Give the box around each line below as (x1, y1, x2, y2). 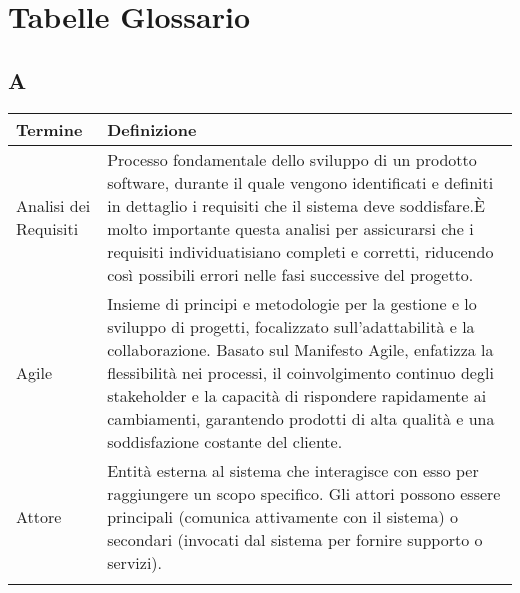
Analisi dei (16, 193, 91, 217)
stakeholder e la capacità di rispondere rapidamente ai (107, 383, 487, 407)
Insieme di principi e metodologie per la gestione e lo (107, 291, 477, 315)
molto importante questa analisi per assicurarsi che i (107, 216, 474, 240)
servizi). (107, 550, 163, 574)
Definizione (107, 117, 197, 141)
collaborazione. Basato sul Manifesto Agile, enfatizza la (107, 337, 494, 361)
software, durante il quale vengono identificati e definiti (107, 170, 494, 194)
